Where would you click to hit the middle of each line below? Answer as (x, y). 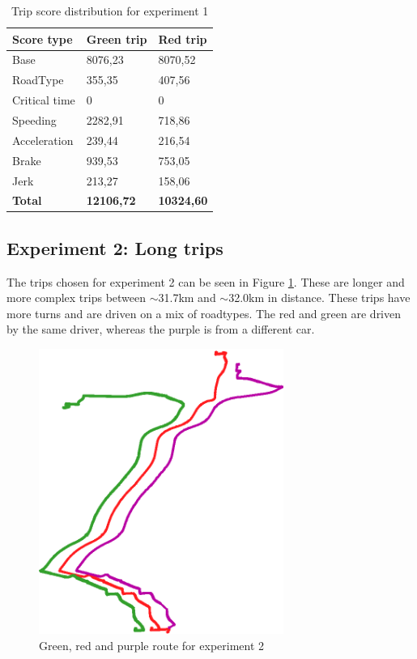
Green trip (117, 38)
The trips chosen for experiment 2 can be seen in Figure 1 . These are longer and (206, 281)
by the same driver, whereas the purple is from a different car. (161, 329)
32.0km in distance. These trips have (319, 298)
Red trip (183, 38)
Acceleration (43, 140)
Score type (43, 38)
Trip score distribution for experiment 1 (110, 11)
